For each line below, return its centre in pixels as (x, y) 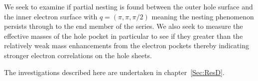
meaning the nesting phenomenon (203, 16)
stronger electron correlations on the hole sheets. (78, 55)
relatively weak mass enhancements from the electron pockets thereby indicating (127, 45)
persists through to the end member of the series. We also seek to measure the (124, 26)
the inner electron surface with (51, 16)
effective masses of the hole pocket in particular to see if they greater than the (124, 36)
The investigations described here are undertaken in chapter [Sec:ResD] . (114, 72)
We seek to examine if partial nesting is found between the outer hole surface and (129, 6)
